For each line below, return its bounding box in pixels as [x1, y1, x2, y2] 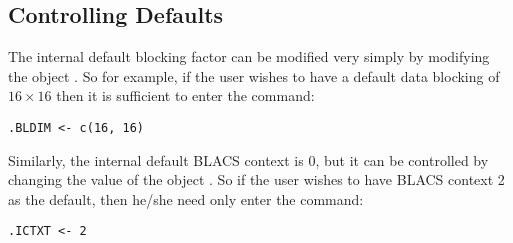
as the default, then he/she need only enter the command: [8, 188, 364, 209]
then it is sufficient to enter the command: [56, 85, 315, 106]
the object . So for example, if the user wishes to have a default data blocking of [8, 65, 500, 86]
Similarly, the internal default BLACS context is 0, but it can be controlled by [8, 149, 489, 170]
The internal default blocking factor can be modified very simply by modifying [8, 46, 490, 67]
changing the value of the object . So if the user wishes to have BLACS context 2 [8, 169, 505, 190]
